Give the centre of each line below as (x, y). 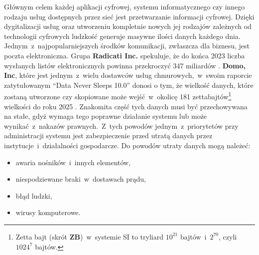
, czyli (228, 236)
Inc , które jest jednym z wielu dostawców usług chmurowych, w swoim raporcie (128, 75)
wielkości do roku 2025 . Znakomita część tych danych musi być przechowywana (126, 106)
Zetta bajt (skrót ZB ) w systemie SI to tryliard (89, 236)
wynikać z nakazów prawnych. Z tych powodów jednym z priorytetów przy (121, 126)
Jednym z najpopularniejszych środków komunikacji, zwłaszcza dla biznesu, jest (127, 46)
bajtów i (193, 236)
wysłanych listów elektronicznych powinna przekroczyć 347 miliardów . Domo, (125, 65)
